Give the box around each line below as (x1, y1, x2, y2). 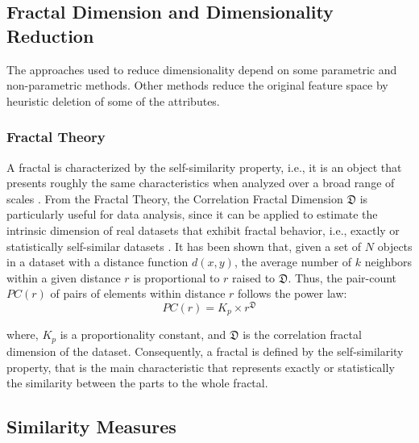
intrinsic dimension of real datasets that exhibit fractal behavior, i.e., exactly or (6, 221, 400, 238)
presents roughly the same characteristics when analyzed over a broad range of (6, 174, 395, 191)
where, (6, 326, 39, 343)
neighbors (364, 253, 413, 270)
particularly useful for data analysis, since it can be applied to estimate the (6, 206, 378, 223)
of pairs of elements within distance (50, 285, 226, 302)
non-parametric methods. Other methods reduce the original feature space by (6, 77, 388, 94)
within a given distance (6, 269, 121, 286)
